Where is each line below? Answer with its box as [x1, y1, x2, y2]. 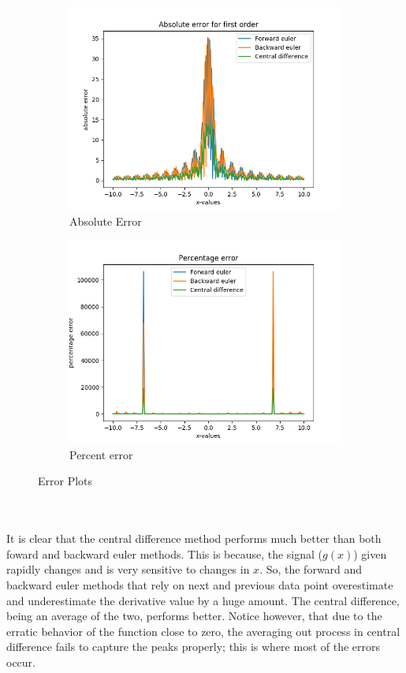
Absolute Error [69, 212, 142, 229]
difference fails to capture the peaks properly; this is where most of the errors [6, 638, 381, 655]
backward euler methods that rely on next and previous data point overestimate [6, 576, 393, 593]
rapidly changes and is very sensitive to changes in [6, 561, 250, 578]
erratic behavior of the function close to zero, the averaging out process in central [6, 623, 400, 639]
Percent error [69, 446, 133, 462]
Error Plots [38, 473, 93, 489]
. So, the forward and [259, 561, 363, 578]
